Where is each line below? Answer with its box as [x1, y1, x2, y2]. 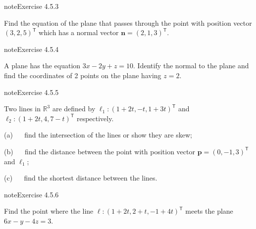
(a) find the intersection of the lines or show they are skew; [4, 130, 192, 140]
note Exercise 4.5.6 [4, 189, 59, 199]
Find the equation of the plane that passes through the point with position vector [4, 17, 252, 28]
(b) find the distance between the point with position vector [4, 146, 195, 156]
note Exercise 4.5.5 [4, 87, 59, 97]
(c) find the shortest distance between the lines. [4, 173, 157, 183]
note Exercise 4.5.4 [4, 44, 59, 54]
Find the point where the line [4, 206, 94, 216]
